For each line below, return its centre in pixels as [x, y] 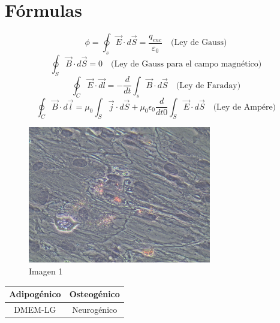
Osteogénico [94, 294]
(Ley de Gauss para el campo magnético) [186, 64]
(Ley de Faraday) [208, 85]
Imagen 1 [46, 271]
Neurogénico [95, 310]
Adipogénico [35, 294]
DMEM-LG [35, 310]
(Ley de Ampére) [245, 107]
